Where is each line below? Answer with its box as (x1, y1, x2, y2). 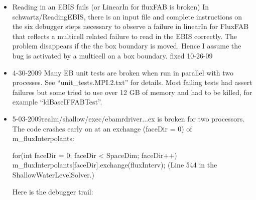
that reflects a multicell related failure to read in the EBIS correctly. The (12, 30, 237, 41)
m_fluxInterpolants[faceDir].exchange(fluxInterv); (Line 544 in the (12, 159, 217, 170)
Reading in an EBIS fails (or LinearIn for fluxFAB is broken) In (12, 1, 209, 11)
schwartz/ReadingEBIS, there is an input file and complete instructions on (12, 11, 242, 21)
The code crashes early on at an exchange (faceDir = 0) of (12, 123, 192, 133)
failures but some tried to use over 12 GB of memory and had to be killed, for (12, 86, 252, 97)
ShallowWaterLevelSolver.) (12, 169, 95, 179)
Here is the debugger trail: (12, 186, 93, 196)
